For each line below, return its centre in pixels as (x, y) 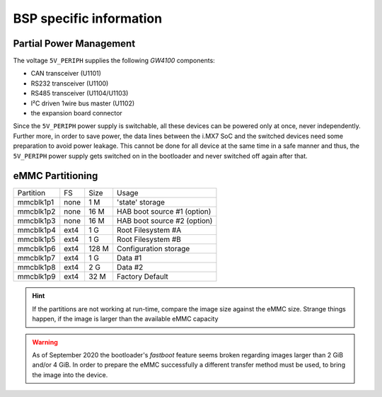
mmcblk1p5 (36, 239)
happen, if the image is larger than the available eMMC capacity (125, 319)
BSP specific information (88, 18)
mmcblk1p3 (36, 221)
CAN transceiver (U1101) (66, 74)
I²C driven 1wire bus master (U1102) (83, 103)
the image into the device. (70, 374)
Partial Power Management (74, 44)
